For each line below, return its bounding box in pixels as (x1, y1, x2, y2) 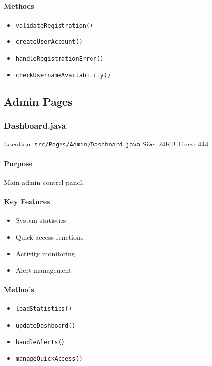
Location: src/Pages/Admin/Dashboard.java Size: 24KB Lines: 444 (4, 139, 209, 149)
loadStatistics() (15, 305, 72, 313)
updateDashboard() (15, 322, 76, 329)
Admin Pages (4, 93, 73, 109)
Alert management (15, 265, 72, 275)
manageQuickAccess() (15, 355, 83, 363)
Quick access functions (15, 231, 84, 242)
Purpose (4, 158, 32, 168)
